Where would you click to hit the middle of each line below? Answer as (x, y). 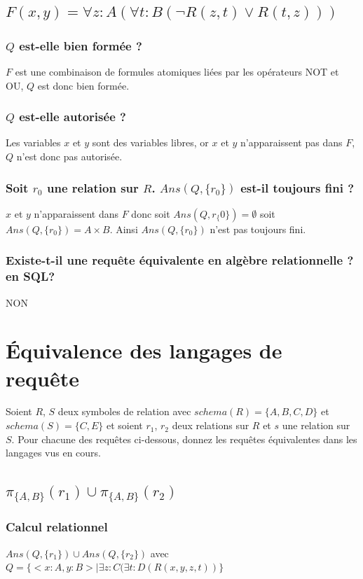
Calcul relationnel (57, 527)
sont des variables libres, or (150, 142)
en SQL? (30, 276)
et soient (124, 425)
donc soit (151, 213)
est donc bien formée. (83, 85)
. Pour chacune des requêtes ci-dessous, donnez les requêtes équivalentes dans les (184, 439)
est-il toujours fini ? (297, 187)
